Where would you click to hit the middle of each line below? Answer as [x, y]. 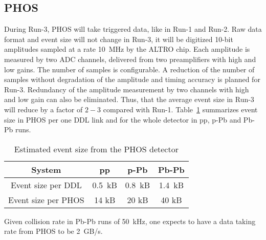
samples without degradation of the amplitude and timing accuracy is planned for [132, 79]
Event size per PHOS [46, 199]
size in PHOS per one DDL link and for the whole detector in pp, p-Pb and [123, 119]
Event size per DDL [46, 185]
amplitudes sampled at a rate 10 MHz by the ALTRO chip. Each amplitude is [127, 49]
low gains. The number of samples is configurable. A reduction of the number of [129, 69]
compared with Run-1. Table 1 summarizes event [180, 109]
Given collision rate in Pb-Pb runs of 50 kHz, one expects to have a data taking [130, 221]
